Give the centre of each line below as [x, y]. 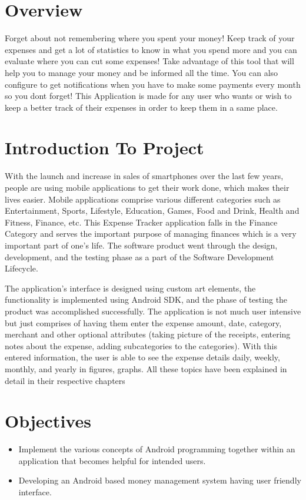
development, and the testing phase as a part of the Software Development [139, 256]
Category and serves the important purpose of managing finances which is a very [151, 234]
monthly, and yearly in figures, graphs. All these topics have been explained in [146, 368]
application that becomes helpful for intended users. [112, 460]
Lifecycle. [21, 268]
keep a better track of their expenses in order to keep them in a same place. [141, 107]
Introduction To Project [104, 148]
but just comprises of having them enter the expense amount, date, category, [143, 322]
